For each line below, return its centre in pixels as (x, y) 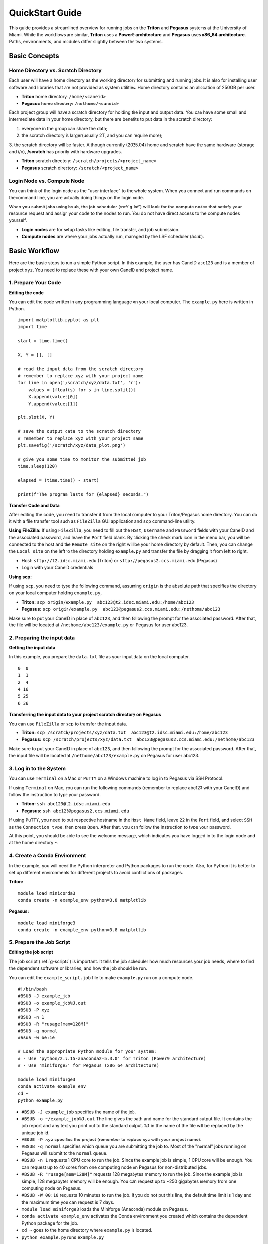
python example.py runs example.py (63, 1237)
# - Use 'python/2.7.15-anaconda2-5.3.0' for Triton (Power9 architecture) (112, 1058)
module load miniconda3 (47, 893)
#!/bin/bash (33, 989)
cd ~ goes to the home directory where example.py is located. (87, 1230)
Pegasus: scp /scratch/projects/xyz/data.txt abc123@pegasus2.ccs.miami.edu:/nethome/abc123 (138, 739)
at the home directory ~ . (34, 843)
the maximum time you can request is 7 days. (68, 1202)
